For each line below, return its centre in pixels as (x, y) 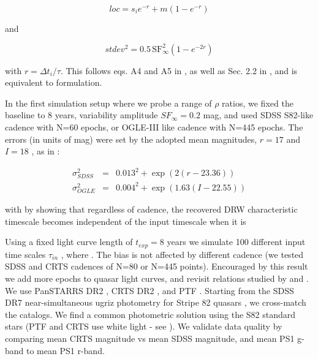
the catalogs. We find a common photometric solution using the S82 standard (150, 314)
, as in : (46, 151)
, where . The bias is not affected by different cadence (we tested (182, 254)
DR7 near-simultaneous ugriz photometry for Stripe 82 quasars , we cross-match (156, 302)
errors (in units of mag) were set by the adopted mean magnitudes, (131, 139)
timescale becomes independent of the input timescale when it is (126, 221)
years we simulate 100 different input (236, 242)
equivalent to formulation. (54, 82)
